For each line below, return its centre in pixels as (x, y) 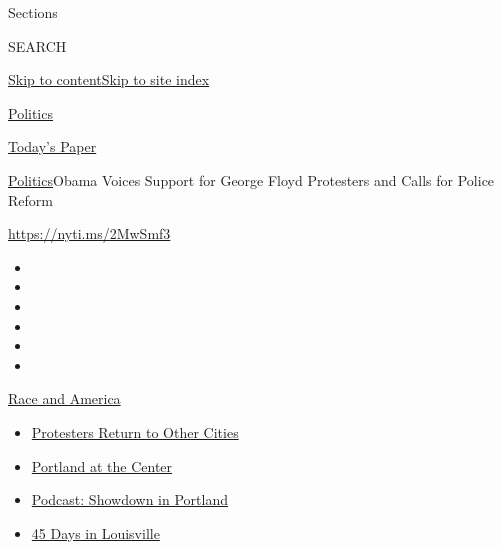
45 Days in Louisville (95, 532)
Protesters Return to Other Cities (135, 431)
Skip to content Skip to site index (109, 79)
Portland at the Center (102, 465)
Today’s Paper (52, 146)
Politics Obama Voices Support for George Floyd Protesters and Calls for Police (251, 179)
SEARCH (37, 45)
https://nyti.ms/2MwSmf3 (89, 233)
